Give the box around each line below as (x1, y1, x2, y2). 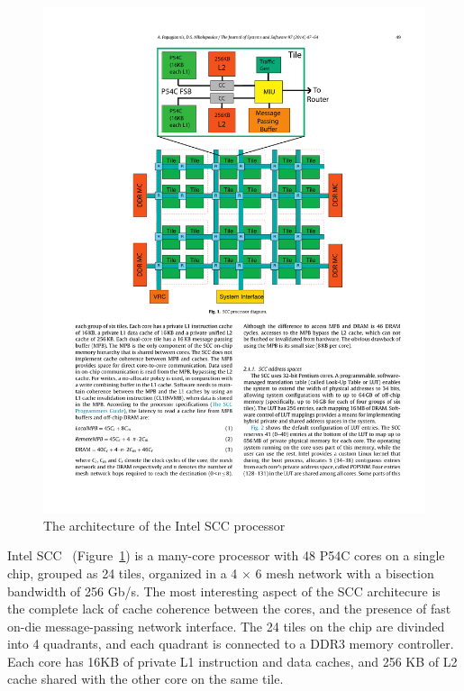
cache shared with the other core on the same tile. (7, 669, 284, 688)
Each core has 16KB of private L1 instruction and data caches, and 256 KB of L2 (7, 651, 458, 670)
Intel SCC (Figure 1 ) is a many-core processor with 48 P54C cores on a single (7, 546, 445, 565)
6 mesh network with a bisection (255, 563, 434, 582)
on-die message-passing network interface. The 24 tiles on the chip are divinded (7, 616, 445, 635)
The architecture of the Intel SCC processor (43, 515, 286, 534)
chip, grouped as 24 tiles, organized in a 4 (7, 563, 238, 582)
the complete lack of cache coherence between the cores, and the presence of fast (7, 599, 451, 618)
